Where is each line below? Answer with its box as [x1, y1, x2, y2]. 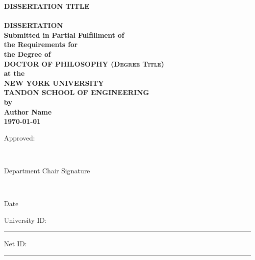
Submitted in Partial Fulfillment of [4, 29, 125, 40]
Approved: [4, 132, 35, 142]
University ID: [4, 214, 47, 225]
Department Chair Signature [4, 165, 90, 175]
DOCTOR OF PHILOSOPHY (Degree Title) [4, 58, 164, 69]
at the [4, 68, 25, 78]
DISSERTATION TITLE [4, 1, 90, 11]
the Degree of [4, 48, 51, 59]
